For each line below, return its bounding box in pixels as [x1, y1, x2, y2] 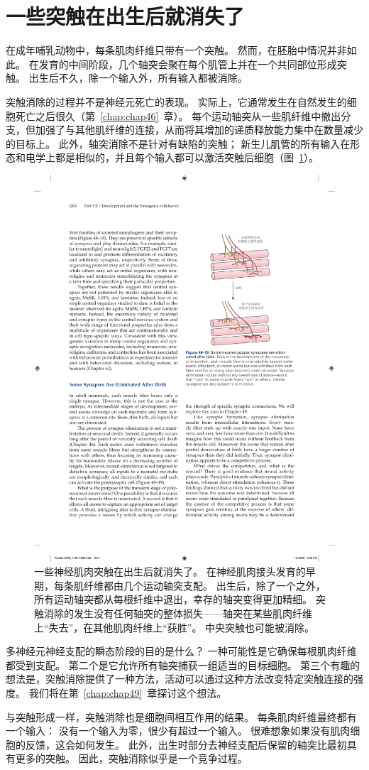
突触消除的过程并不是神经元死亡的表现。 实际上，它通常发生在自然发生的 [6, 94, 347, 109]
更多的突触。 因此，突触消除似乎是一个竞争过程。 [15, 751, 248, 766]
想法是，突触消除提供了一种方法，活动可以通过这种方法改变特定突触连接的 [6, 671, 353, 686]
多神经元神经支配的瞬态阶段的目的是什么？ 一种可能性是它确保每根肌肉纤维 [6, 644, 357, 658]
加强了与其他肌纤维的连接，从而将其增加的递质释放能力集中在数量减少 [35, 122, 363, 137]
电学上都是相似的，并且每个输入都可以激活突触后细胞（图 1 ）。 [25, 150, 319, 165]
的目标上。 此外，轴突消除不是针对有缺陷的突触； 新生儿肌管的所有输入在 [6, 136, 351, 151]
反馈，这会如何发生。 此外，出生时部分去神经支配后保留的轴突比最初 [25, 737, 347, 752]
